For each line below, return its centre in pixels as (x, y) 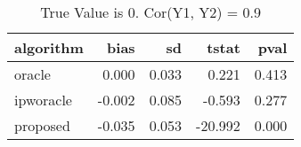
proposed (42, 125)
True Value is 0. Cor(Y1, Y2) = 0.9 (151, 12)
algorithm (49, 47)
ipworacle (43, 100)
